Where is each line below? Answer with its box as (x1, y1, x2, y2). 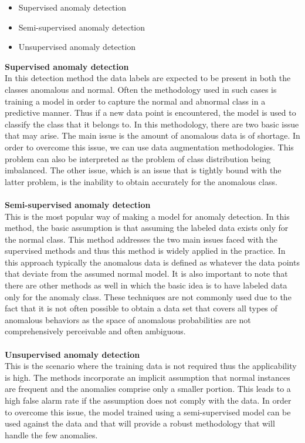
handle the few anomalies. (5, 428, 98, 441)
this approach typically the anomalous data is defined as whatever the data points (5, 256, 300, 268)
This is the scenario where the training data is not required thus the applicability (5, 360, 297, 372)
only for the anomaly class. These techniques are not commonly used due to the (5, 290, 292, 303)
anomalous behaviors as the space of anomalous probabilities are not (5, 313, 251, 325)
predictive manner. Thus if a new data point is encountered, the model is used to (5, 106, 296, 119)
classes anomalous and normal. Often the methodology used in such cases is (5, 83, 277, 95)
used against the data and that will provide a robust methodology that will (5, 417, 275, 429)
